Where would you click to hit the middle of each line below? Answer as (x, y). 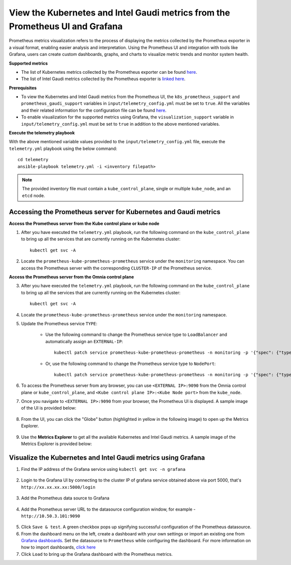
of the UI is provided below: (49, 408)
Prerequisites (23, 88)
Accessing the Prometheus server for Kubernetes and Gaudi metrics (115, 212)
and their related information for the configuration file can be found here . (94, 110)
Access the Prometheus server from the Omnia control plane (72, 277)
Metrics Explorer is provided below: (57, 444)
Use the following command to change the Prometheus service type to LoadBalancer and (136, 334)
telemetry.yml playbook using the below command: (63, 149)
